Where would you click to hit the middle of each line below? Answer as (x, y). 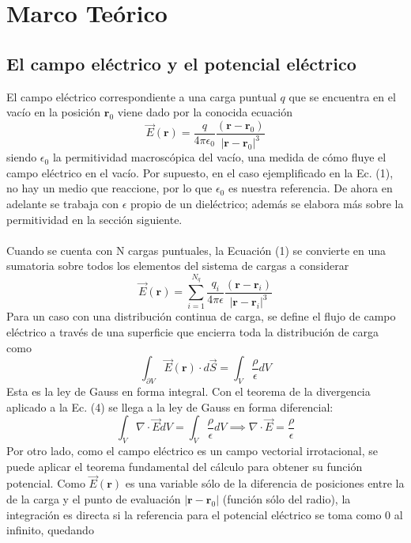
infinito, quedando (50, 530)
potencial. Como (46, 483)
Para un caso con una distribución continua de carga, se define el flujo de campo (201, 316)
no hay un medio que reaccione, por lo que (109, 188)
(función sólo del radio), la (287, 499)
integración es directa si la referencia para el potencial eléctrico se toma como (194, 514)
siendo (22, 157)
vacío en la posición (54, 112)
